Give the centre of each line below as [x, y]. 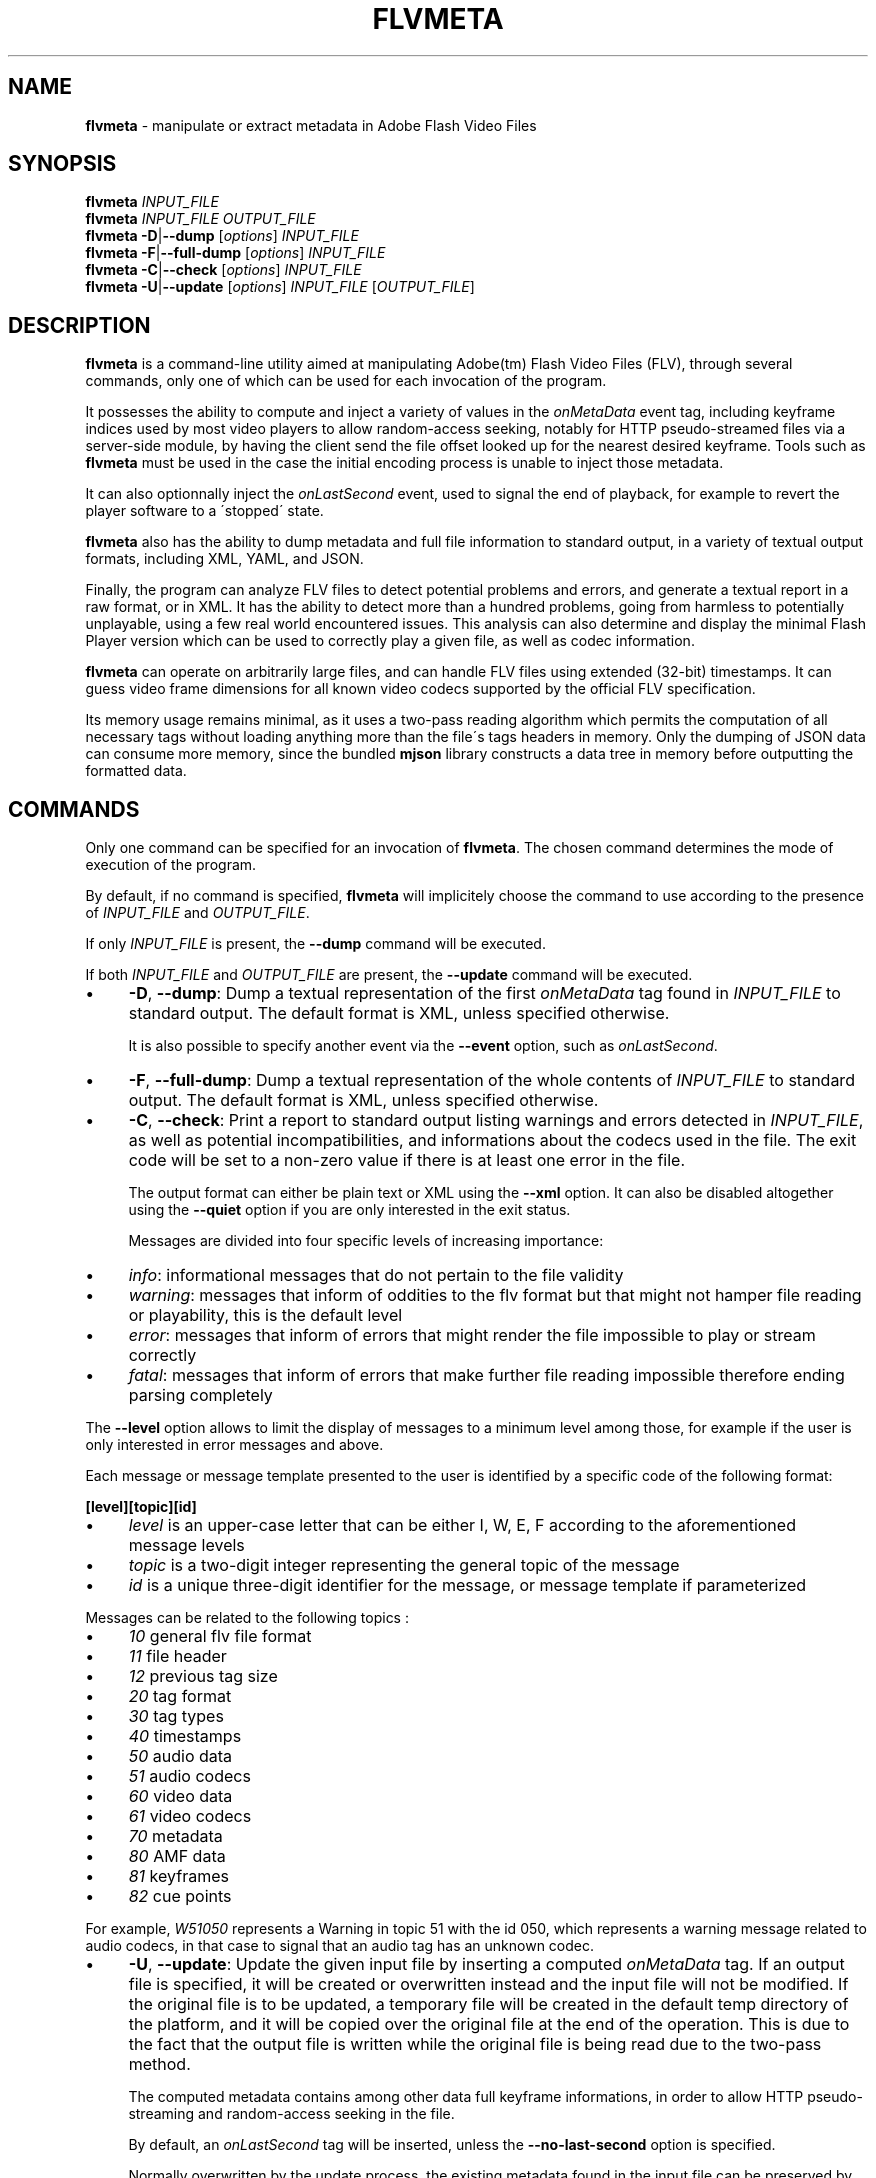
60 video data [180, 1796]
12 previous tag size [203, 1676]
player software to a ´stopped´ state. [204, 511]
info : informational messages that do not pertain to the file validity [376, 1275]
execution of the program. [171, 865]
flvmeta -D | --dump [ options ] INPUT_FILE [222, 236]
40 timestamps [185, 1736]
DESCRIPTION [79, 325]
